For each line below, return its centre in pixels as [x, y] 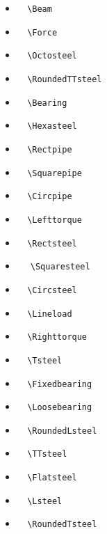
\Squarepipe [55, 173]
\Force [42, 32]
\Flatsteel [52, 478]
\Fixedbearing [60, 384]
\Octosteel [52, 56]
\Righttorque [57, 337]
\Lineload [50, 314]
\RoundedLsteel [62, 431]
